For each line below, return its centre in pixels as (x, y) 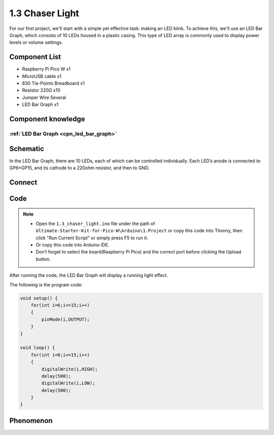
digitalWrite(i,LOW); (68, 383)
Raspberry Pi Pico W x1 (46, 69)
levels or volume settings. (36, 43)
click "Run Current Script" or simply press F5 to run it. (92, 238)
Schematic (27, 149)
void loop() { (38, 348)
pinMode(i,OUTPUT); (65, 319)
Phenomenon (31, 421)
